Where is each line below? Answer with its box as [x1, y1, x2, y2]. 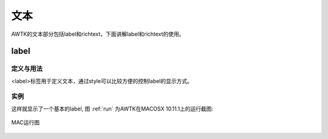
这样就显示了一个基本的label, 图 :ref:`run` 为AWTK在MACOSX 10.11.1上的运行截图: [11, 105, 214, 112]
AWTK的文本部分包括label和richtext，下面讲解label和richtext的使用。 [11, 30, 185, 38]
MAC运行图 [11, 119, 40, 126]
